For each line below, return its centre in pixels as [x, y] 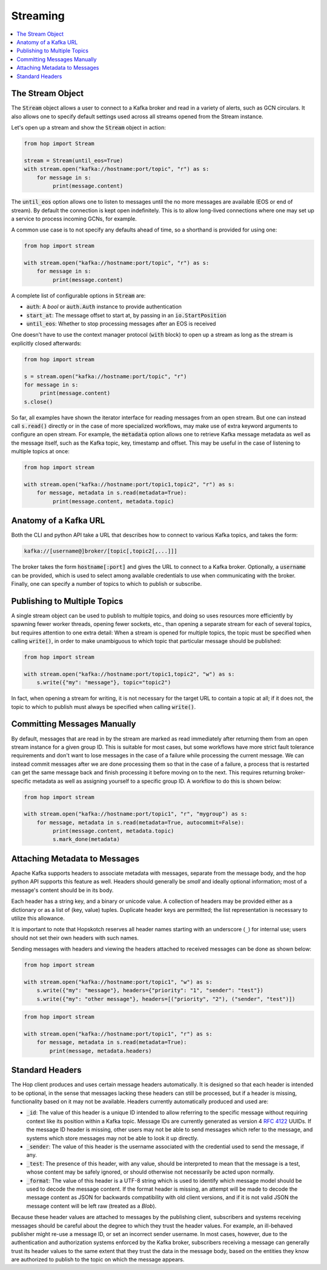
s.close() [38, 402]
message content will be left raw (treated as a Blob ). [91, 1206]
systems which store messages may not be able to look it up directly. [112, 1138]
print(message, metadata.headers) [101, 1051]
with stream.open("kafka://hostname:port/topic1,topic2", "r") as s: [129, 484]
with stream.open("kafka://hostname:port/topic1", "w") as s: [118, 982]
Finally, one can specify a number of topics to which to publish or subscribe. [107, 584]
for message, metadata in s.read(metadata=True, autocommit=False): [140, 822]
